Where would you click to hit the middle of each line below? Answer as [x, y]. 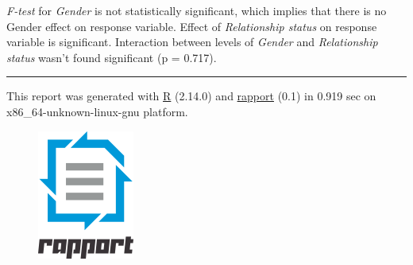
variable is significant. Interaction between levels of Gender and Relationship [192, 42]
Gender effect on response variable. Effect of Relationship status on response [192, 26]
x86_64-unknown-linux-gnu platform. [97, 111]
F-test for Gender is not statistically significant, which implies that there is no [197, 10]
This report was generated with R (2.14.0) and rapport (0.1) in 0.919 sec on [191, 96]
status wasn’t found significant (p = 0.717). [112, 57]
